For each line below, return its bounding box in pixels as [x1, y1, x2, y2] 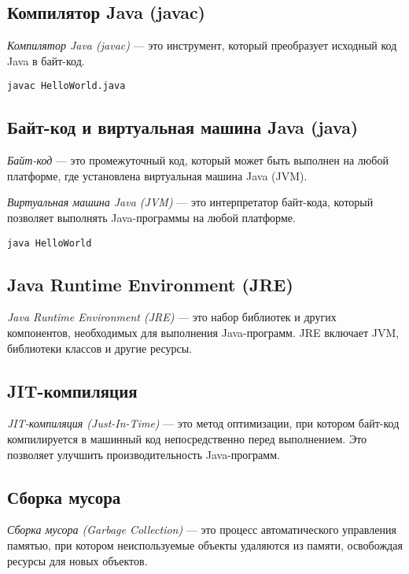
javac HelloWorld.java [7, 80, 126, 92]
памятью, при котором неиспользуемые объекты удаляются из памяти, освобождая [7, 537, 403, 554]
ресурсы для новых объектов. [7, 552, 148, 568]
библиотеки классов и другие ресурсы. [7, 339, 192, 356]
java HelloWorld [7, 237, 92, 249]
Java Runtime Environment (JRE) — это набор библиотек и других [7, 309, 337, 325]
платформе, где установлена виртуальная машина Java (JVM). [7, 167, 308, 183]
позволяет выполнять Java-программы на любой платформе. [7, 209, 296, 226]
